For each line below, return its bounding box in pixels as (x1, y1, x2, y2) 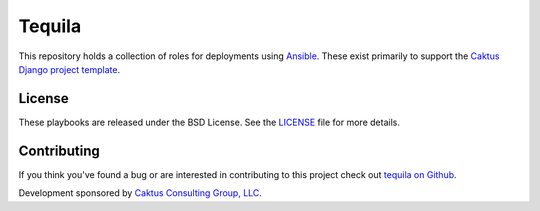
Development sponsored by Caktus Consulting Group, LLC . (18, 187, 262, 199)
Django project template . (18, 63, 120, 75)
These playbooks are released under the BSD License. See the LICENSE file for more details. (18, 116, 400, 128)
